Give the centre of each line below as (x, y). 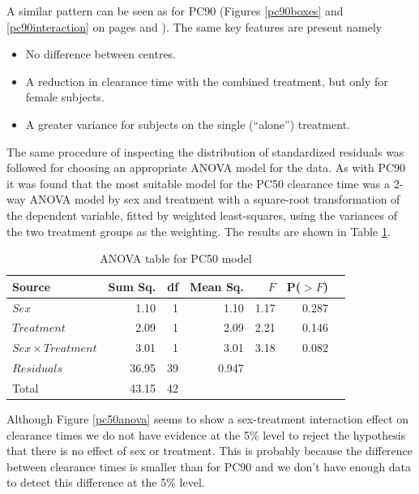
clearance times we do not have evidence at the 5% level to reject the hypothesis (206, 434)
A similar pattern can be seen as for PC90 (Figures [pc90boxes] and (175, 11)
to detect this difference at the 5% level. (106, 482)
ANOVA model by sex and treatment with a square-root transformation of (215, 199)
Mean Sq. (217, 286)
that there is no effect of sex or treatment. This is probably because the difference (210, 451)
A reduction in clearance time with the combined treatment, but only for (207, 81)
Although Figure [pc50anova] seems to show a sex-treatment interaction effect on (208, 419)
